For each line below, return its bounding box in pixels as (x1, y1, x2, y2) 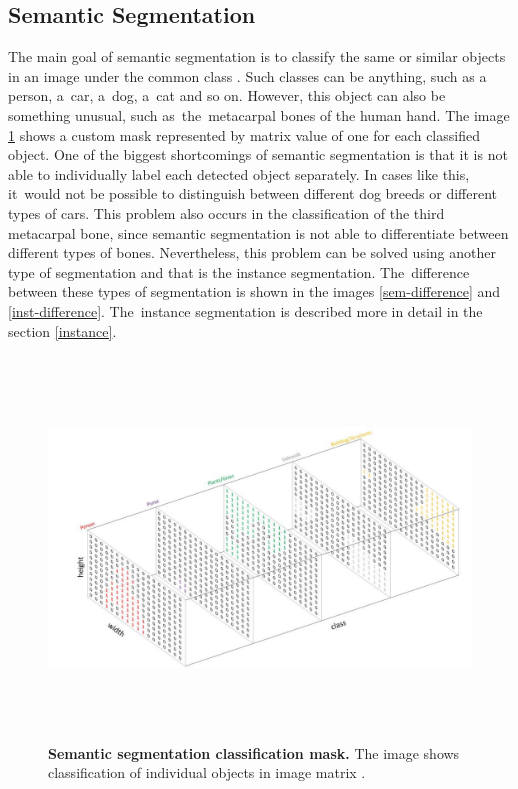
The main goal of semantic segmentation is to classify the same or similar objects (8, 46, 506, 67)
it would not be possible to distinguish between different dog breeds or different (8, 183, 497, 204)
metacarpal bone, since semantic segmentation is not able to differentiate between (8, 222, 509, 243)
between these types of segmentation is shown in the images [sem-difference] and (8, 281, 501, 302)
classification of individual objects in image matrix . (48, 762, 366, 783)
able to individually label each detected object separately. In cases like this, (8, 163, 470, 184)
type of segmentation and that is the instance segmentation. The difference (8, 261, 470, 282)
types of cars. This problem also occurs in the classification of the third (8, 202, 445, 223)
